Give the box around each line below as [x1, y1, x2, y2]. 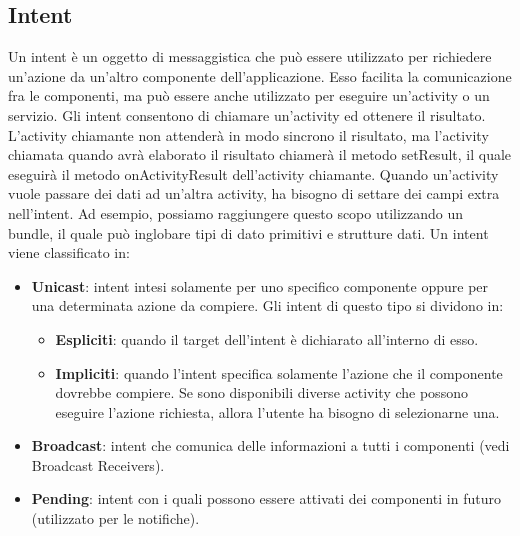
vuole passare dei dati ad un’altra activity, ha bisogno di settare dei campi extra [8, 183, 500, 204]
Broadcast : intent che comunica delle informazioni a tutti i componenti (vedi [31, 435, 510, 456]
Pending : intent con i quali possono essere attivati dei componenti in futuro [31, 488, 501, 509]
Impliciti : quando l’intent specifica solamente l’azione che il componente [55, 362, 503, 383]
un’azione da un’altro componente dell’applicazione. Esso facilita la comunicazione [8, 65, 512, 86]
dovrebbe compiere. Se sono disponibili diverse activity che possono [55, 382, 468, 403]
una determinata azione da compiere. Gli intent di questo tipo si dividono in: [31, 295, 504, 316]
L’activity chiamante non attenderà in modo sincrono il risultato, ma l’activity [8, 124, 489, 145]
